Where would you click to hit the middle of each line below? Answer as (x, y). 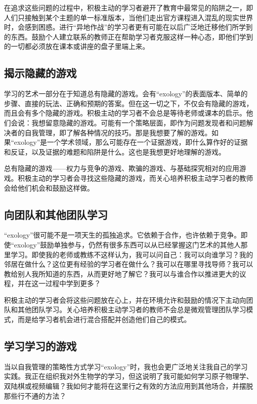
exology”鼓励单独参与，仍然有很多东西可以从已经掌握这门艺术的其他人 (128, 244)
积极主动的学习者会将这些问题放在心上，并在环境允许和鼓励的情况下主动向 (125, 300)
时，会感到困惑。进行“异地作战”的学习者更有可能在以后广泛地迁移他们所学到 (128, 27)
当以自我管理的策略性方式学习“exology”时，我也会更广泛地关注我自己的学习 (126, 366)
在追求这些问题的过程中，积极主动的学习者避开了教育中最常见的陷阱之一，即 (128, 7)
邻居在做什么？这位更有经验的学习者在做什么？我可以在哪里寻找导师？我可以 (128, 264)
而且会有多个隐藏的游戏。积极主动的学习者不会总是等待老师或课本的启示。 (125, 113)
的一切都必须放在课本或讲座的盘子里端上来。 (77, 46)
